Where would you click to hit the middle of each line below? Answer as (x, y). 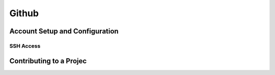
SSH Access (25, 46)
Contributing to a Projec (48, 61)
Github (24, 13)
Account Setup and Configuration (64, 31)
